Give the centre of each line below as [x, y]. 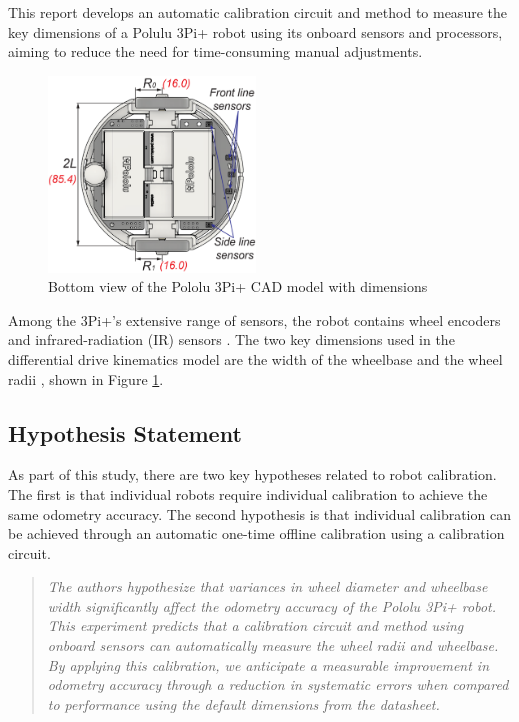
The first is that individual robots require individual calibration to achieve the [248, 493]
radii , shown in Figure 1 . [86, 378]
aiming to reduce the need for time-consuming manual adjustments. [215, 51]
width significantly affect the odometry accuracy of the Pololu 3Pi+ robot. [272, 605]
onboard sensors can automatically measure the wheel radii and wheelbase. [273, 645]
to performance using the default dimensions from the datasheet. [243, 703]
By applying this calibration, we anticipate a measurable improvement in [268, 664]
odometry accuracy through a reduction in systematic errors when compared [278, 684]
